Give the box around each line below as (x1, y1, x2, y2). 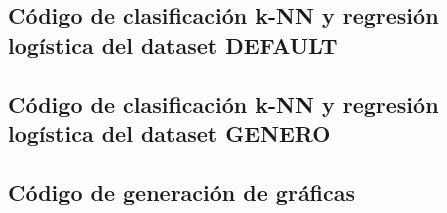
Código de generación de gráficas (8, 176, 356, 207)
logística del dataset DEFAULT (8, 29, 338, 60)
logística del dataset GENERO (8, 117, 331, 148)
